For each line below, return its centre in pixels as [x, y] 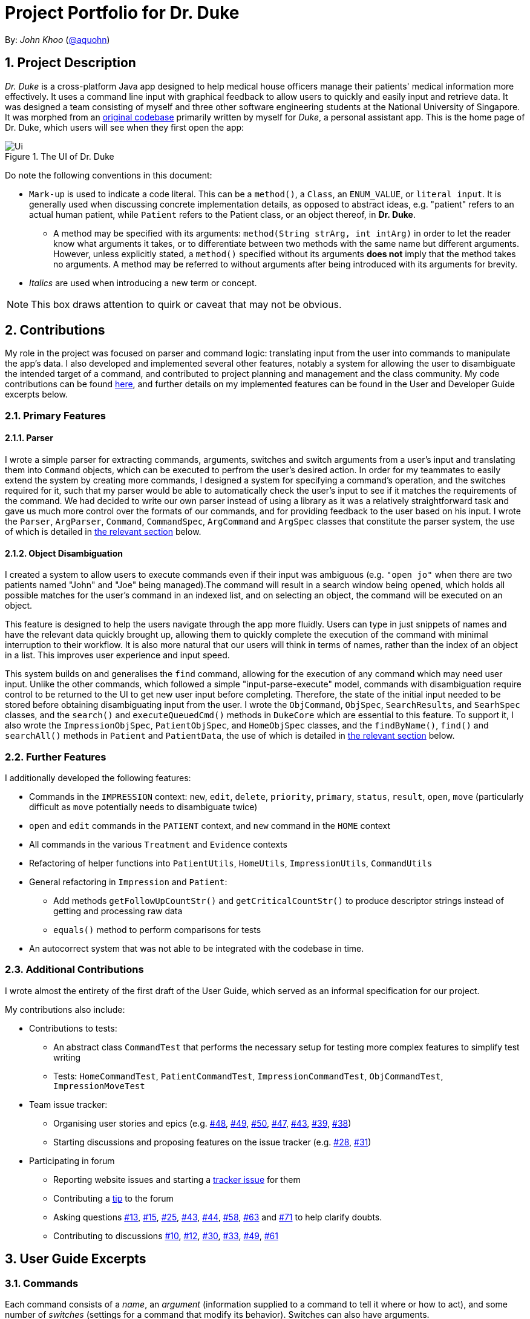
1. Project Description [70, 63]
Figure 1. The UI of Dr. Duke [60, 156]
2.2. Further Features [56, 757]
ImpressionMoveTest [99, 1086]
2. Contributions [55, 330]
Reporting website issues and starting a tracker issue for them [177, 1179]
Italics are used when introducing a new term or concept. [143, 283]
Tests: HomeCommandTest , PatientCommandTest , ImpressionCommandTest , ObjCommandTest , [248, 1076]
